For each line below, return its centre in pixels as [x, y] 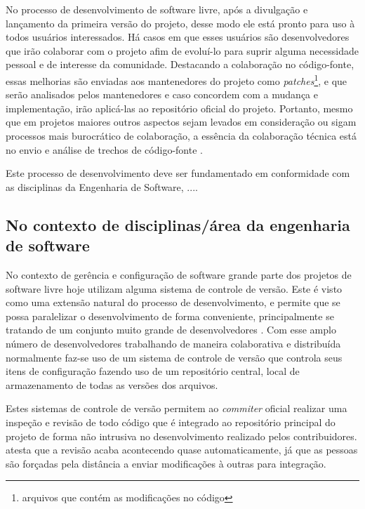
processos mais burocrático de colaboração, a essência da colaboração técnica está [181, 135]
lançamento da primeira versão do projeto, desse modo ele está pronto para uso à [180, 23]
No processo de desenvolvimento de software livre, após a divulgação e [157, 9]
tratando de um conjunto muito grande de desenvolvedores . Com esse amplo [171, 330]
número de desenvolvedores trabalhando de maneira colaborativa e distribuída [173, 343]
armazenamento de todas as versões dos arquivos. [112, 384]
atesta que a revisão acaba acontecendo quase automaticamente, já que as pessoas [182, 450]
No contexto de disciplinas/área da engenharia [178, 224]
